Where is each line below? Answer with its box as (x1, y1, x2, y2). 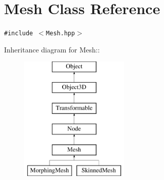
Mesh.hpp (46, 30, 75, 37)
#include (4, 30, 33, 37)
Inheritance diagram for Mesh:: (4, 44, 100, 54)
